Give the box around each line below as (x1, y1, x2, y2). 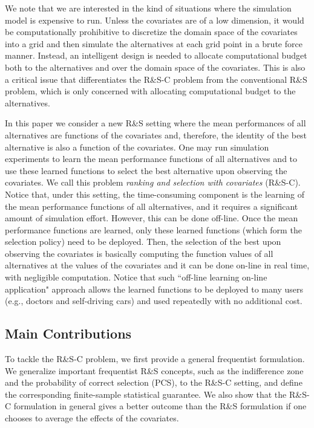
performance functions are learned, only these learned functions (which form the (5, 223, 302, 236)
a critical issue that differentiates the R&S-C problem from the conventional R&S (5, 73, 307, 85)
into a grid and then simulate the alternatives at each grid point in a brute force (5, 37, 303, 50)
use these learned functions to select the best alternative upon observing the (5, 164, 287, 177)
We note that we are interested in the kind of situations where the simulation (5, 2, 292, 14)
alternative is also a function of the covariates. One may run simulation (5, 140, 269, 153)
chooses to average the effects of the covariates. (5, 412, 179, 424)
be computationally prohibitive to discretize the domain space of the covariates (5, 25, 298, 38)
